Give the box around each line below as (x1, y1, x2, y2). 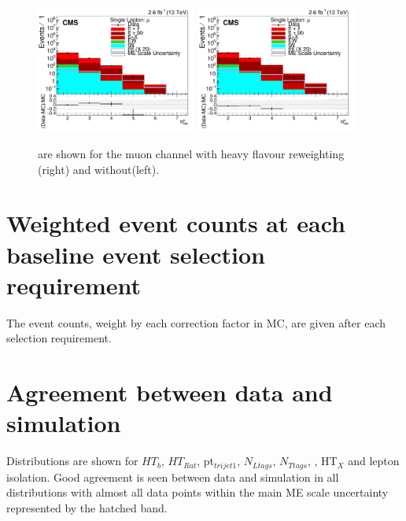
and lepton (348, 453, 400, 469)
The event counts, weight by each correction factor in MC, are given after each (6, 314, 386, 331)
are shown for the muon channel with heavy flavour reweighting (38, 145, 345, 161)
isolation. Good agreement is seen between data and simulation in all (6, 468, 339, 485)
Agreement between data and (6, 376, 333, 408)
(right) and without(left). (38, 161, 160, 177)
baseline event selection (6, 238, 266, 270)
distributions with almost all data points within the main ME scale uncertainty (6, 484, 389, 501)
